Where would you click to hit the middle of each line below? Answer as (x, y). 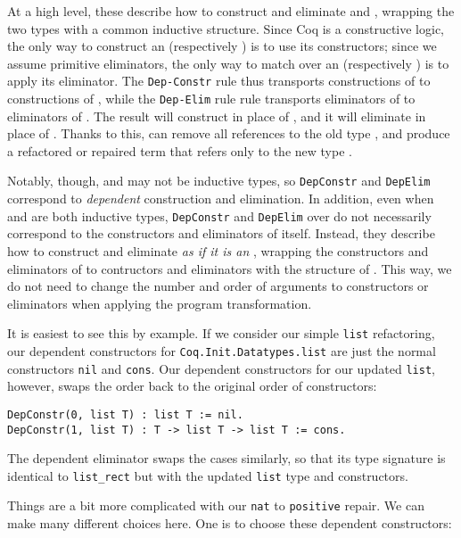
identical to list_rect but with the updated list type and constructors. (208, 475)
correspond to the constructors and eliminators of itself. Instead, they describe (221, 233)
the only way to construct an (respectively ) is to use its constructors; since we (222, 46)
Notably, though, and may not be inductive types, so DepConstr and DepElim (219, 181)
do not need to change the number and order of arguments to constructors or (218, 286)
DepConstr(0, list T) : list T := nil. (125, 414)
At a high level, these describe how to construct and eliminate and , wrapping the (231, 11)
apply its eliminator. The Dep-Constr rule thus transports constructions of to (219, 81)
